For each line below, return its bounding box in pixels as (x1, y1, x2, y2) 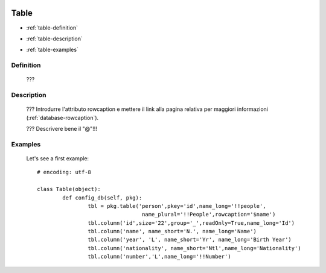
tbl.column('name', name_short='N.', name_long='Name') (88, 228, 257, 235)
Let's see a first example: (26, 154, 89, 162)
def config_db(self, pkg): (62, 194, 142, 201)
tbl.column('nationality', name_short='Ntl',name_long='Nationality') (88, 245, 301, 251)
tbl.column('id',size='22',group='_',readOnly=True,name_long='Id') (88, 219, 295, 226)
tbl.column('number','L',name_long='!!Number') (88, 253, 232, 260)
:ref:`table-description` (26, 35, 83, 42)
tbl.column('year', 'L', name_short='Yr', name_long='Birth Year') (88, 236, 292, 243)
